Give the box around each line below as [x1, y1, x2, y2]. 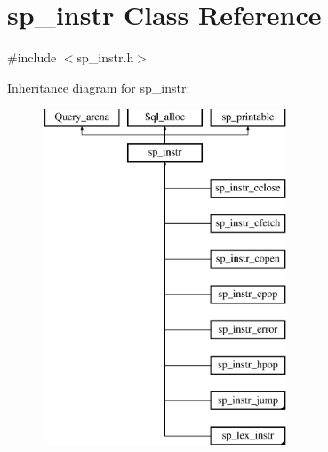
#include [7, 48, 57, 67]
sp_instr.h [76, 48, 134, 67]
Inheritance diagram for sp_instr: [7, 77, 190, 96]
